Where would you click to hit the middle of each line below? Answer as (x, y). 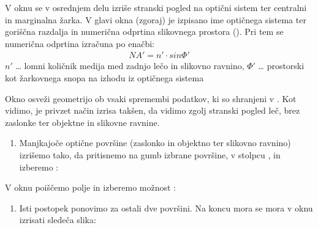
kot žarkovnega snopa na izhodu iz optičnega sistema (104, 78)
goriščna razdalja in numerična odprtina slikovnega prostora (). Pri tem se (144, 31)
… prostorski (281, 66)
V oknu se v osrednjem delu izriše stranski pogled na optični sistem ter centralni (156, 7)
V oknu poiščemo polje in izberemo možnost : (91, 187)
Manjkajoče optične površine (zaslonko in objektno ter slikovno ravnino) (155, 143)
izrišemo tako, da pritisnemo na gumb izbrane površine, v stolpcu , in (150, 154)
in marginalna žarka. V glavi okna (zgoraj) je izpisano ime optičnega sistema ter (156, 19)
